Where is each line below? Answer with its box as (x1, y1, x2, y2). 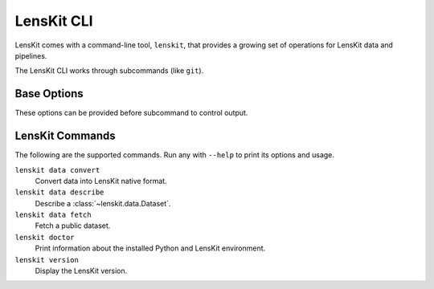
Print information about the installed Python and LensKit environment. (35, 243, 266, 253)
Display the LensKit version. (35, 266, 128, 276)
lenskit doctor (14, 233, 76, 242)
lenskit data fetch (14, 210, 92, 220)
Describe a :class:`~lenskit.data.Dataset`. (35, 198, 171, 208)
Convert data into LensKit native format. (35, 176, 168, 185)
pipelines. (14, 51, 47, 60)
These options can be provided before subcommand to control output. (14, 108, 248, 118)
